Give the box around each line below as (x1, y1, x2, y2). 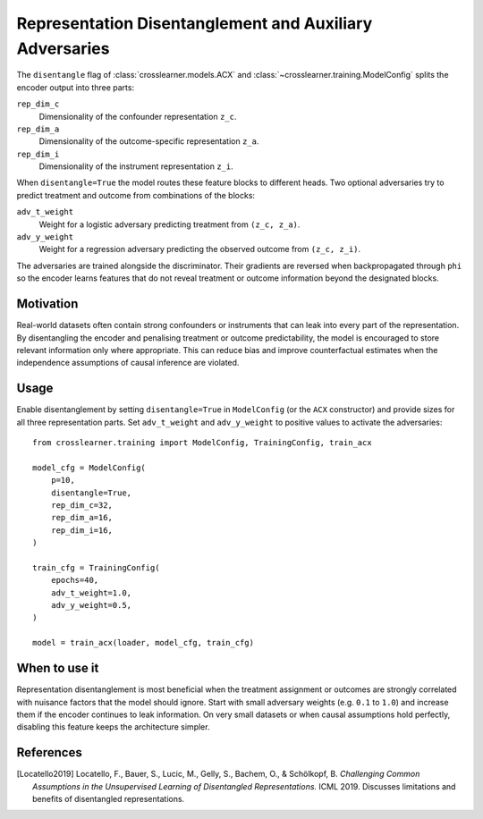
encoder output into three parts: (16, 81, 134, 93)
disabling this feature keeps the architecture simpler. (16, 722, 210, 732)
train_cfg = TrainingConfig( (32, 562, 160, 572)
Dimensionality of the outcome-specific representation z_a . (38, 136, 259, 147)
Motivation (16, 296, 79, 312)
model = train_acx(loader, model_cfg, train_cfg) (32, 637, 255, 648)
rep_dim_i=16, (50, 525, 114, 536)
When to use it (16, 661, 99, 676)
